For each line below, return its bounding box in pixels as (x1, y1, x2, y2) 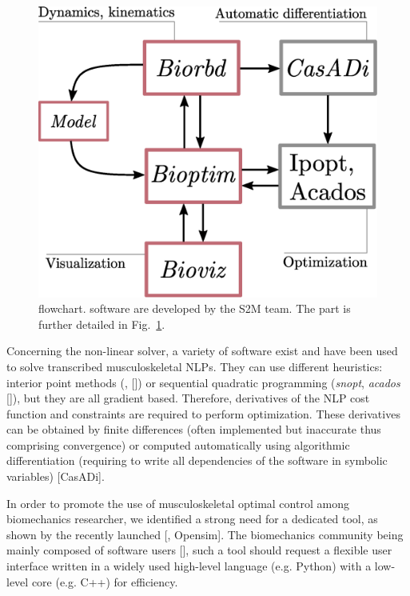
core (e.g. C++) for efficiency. (31, 573, 178, 590)
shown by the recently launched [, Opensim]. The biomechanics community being (6, 526, 404, 542)
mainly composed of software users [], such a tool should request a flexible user (6, 542, 392, 558)
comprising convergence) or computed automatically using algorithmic (6, 436, 350, 453)
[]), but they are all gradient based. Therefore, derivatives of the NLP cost (6, 390, 370, 406)
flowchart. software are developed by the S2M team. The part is (38, 300, 351, 317)
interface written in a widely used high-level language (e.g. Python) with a (6, 558, 372, 574)
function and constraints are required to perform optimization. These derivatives (6, 405, 400, 422)
